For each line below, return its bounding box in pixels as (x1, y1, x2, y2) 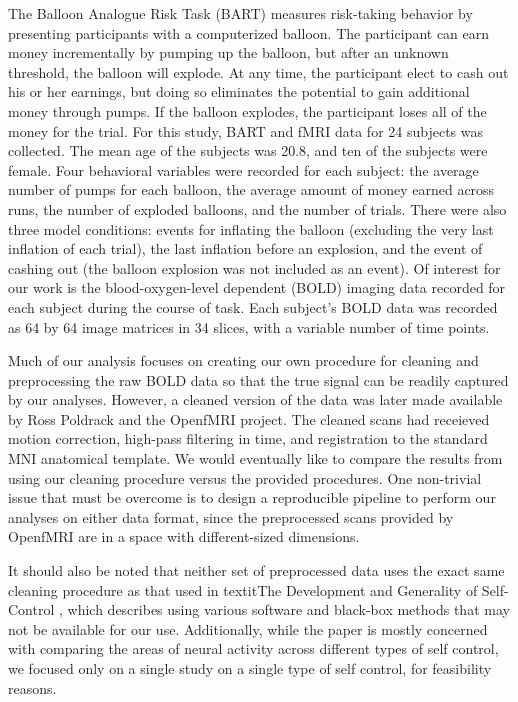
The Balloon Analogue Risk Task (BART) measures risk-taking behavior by (8, 3, 473, 23)
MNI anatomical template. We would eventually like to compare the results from (8, 448, 503, 469)
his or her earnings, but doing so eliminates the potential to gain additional (8, 81, 470, 102)
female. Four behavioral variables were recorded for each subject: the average (8, 159, 479, 180)
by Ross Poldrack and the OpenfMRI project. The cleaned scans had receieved (8, 408, 490, 429)
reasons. (8, 677, 57, 698)
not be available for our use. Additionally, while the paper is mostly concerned (8, 618, 488, 639)
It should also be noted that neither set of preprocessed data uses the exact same (8, 560, 505, 581)
